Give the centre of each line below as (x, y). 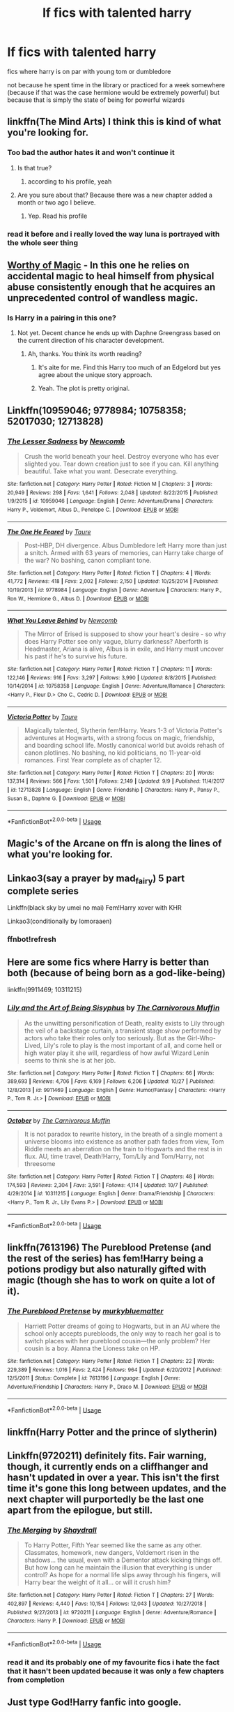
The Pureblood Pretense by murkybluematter (85, 1311)
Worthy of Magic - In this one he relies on (99, 265)
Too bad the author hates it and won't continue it (91, 153)
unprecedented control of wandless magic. (103, 298)
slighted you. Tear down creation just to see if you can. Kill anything (122, 464)
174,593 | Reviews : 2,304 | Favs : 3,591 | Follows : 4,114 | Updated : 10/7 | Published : (108, 1185)
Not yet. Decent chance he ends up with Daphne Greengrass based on (119, 333)
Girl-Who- (201, 1038)
